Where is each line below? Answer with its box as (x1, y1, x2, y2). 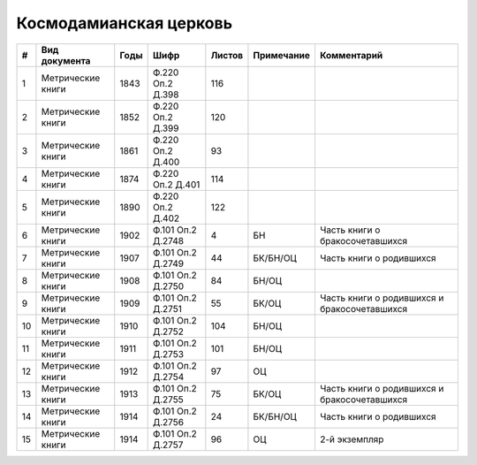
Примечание (253, 49, 311, 61)
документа (41, 54, 91, 66)
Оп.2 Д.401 (152, 178, 201, 190)
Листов (210, 49, 244, 61)
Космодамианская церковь (16, 13, 233, 33)
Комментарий (319, 49, 383, 61)
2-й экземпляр (319, 433, 384, 446)
